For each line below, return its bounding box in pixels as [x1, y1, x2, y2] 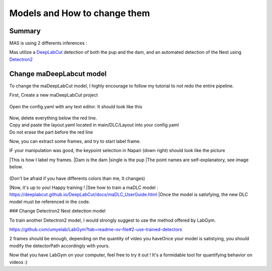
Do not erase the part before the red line [9, 129, 93, 135]
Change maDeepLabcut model [9, 70, 107, 78]
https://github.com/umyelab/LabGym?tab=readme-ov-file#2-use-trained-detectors [9, 227, 182, 232]
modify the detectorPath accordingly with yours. [9, 242, 110, 249]
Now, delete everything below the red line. [9, 115, 97, 121]
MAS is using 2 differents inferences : [9, 40, 88, 46]
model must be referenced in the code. [9, 198, 90, 205]
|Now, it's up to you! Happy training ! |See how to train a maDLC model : [9, 184, 158, 191]
